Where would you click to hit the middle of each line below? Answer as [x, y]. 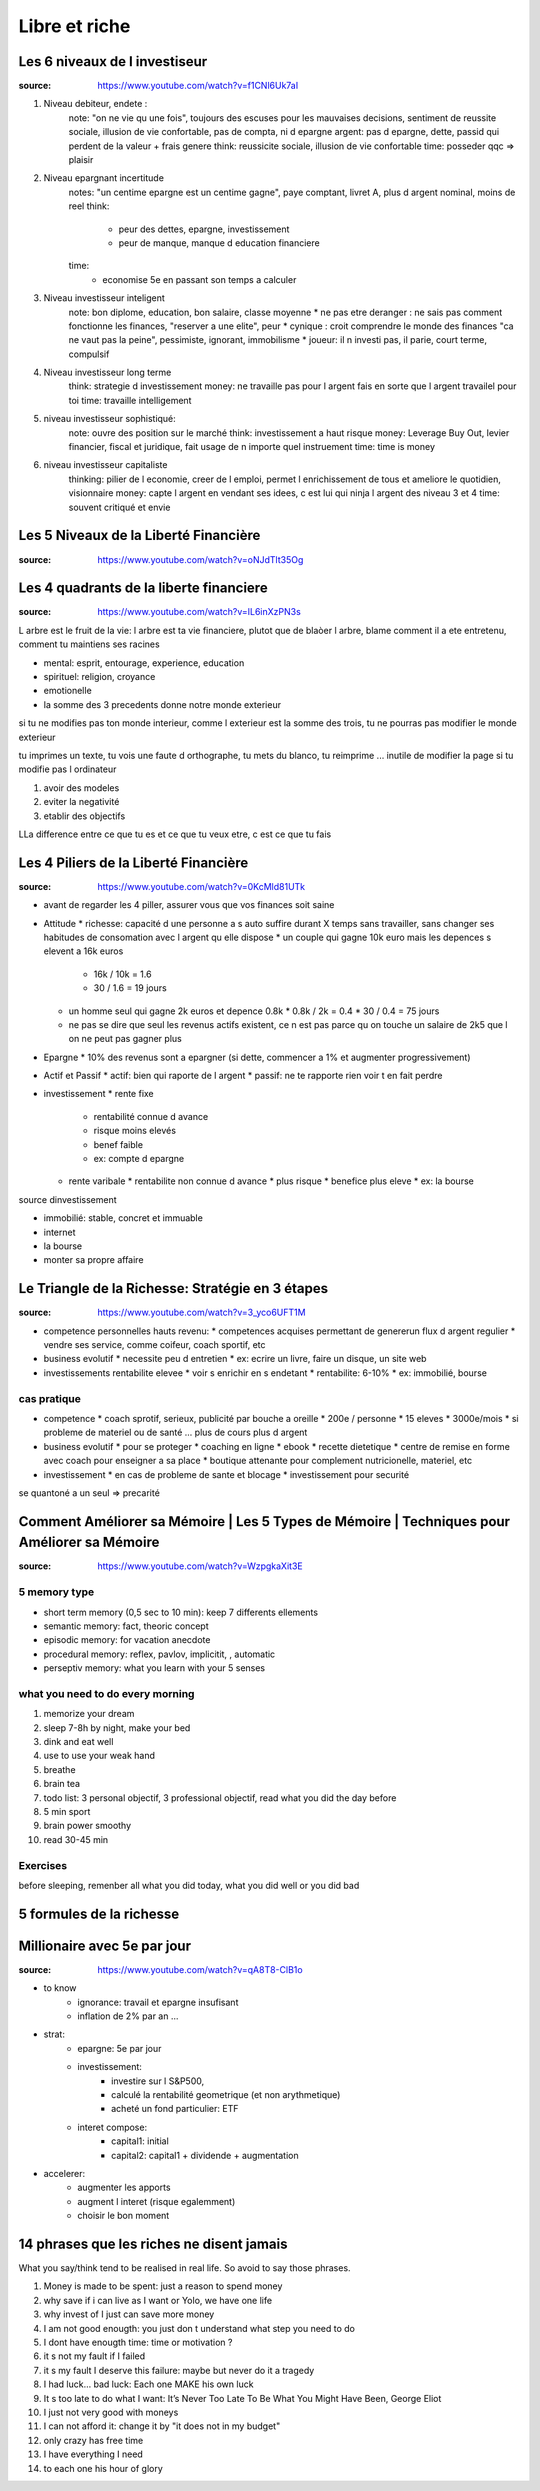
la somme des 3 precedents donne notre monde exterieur [162, 704]
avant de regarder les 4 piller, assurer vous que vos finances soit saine [189, 905]
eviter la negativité [81, 802]
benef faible [118, 1144]
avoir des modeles [81, 787]
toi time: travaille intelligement [130, 400]
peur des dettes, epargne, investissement [204, 229]
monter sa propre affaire [93, 1260]
